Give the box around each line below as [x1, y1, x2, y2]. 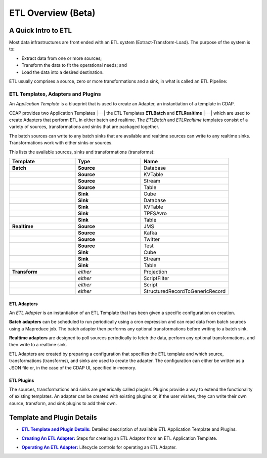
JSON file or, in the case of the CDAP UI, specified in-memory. [9, 365, 136, 370]
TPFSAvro [143, 210, 167, 217]
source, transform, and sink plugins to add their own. [9, 400, 117, 406]
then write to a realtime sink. [9, 342, 67, 348]
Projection [143, 268, 168, 275]
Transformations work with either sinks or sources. [9, 140, 113, 146]
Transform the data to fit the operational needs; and [21, 62, 127, 68]
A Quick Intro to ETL [9, 26, 72, 35]
